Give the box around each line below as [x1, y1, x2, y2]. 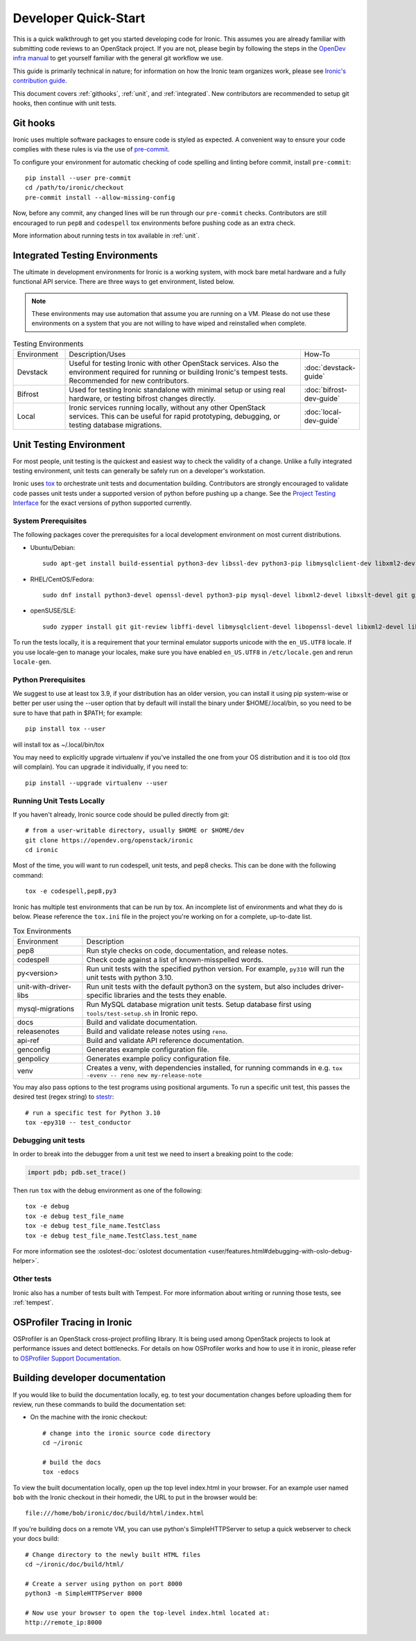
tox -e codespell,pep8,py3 [25, 888, 117, 895]
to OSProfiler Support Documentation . [12, 1354, 121, 1363]
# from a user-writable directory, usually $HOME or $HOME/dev [25, 826, 245, 835]
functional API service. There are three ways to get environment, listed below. [12, 278, 235, 286]
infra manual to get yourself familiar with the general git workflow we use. [12, 54, 223, 63]
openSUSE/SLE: [30, 606, 76, 615]
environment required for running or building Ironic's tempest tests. [69, 367, 288, 377]
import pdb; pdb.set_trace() [27, 1169, 127, 1176]
